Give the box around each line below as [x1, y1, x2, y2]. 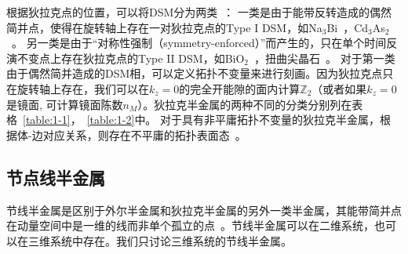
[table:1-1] [23, 111, 71, 128]
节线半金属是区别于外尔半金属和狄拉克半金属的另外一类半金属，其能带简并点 [6, 201, 402, 218]
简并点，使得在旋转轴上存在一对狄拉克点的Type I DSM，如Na [6, 19, 322, 35]
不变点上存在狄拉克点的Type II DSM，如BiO [16, 49, 245, 66]
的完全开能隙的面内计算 [179, 80, 301, 96]
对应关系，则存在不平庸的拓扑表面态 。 [42, 126, 246, 143]
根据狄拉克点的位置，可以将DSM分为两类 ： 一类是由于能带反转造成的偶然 [6, 4, 392, 20]
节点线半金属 [6, 165, 105, 189]
